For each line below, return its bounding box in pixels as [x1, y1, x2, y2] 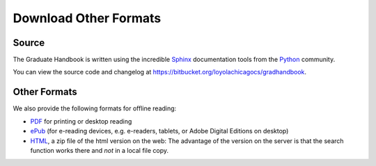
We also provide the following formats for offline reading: [13, 104, 177, 113]
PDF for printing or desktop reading [30, 117, 132, 125]
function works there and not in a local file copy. [30, 146, 169, 154]
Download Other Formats [13, 10, 162, 26]
